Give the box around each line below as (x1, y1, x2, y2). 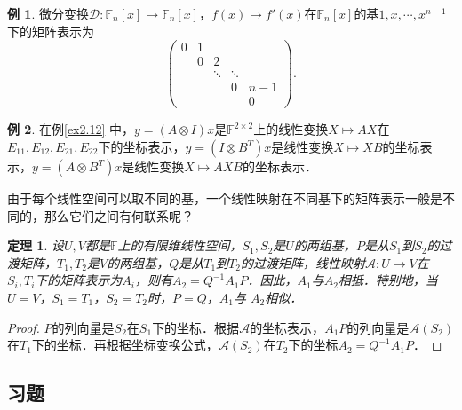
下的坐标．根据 (152, 318, 240, 336)
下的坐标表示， (98, 138, 186, 155)
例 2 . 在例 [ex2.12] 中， (7, 120, 134, 138)
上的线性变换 (253, 120, 329, 138)
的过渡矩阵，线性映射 (240, 253, 365, 272)
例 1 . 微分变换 (7, 4, 89, 22)
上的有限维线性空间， (117, 236, 243, 255)
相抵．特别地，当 (338, 271, 438, 289)
